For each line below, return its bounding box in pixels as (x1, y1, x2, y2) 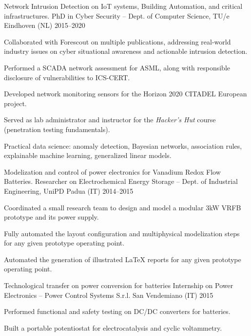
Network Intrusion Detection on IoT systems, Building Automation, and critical (4, 1, 243, 11)
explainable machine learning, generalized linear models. (4, 150, 172, 160)
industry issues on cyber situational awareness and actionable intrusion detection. (4, 46, 248, 56)
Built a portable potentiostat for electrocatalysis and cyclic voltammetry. (4, 322, 222, 333)
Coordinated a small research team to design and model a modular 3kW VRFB (4, 202, 241, 212)
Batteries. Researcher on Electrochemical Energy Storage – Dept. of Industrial (4, 176, 238, 186)
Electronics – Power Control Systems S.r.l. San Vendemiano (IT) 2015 (4, 290, 213, 300)
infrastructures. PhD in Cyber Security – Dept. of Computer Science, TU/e (4, 10, 230, 21)
